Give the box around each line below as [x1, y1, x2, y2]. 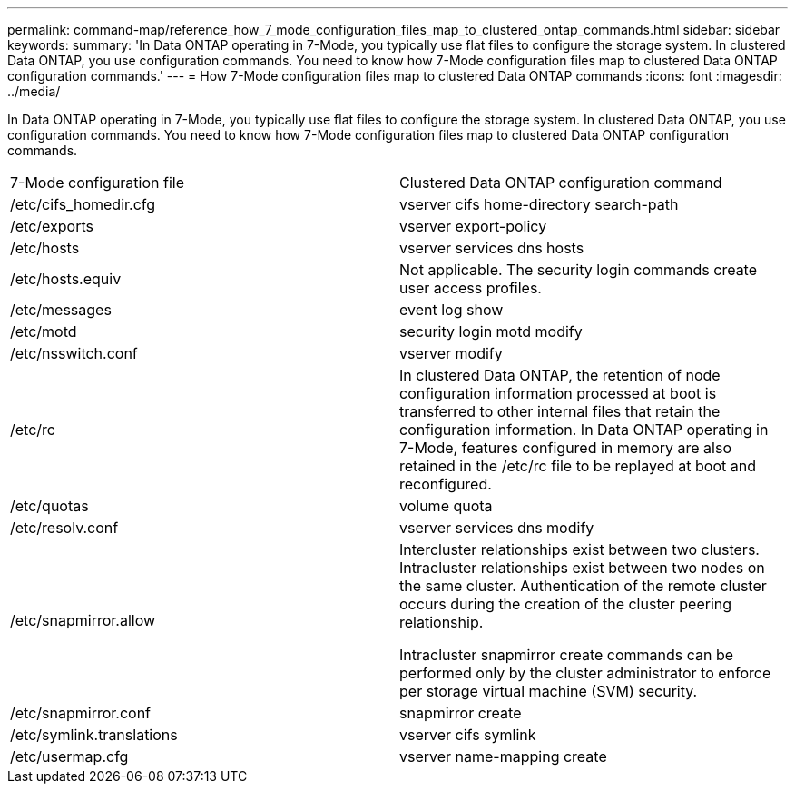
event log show [399, 301, 504, 319]
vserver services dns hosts [399, 239, 584, 257]
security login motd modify [399, 322, 583, 341]
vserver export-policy [399, 217, 547, 235]
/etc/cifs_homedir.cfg [10, 195, 156, 213]
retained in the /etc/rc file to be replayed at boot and [399, 457, 756, 475]
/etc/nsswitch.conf [10, 344, 138, 362]
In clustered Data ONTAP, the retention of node [399, 366, 721, 384]
